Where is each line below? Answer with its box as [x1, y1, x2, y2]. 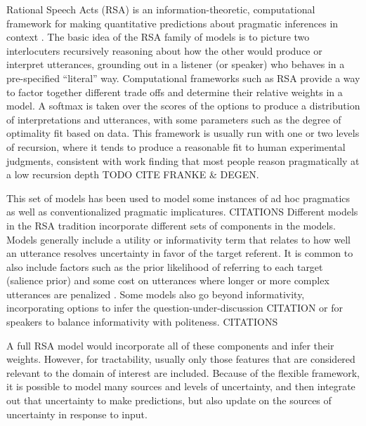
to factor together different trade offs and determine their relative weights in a [6, 84, 343, 99]
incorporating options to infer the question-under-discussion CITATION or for [6, 300, 344, 315]
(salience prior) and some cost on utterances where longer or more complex [6, 273, 329, 288]
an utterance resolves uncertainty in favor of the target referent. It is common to [6, 246, 353, 260]
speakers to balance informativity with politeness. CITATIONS [6, 314, 278, 329]
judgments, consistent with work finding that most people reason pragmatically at [6, 153, 360, 168]
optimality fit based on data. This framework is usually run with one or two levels [6, 126, 360, 140]
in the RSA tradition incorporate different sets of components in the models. [6, 218, 336, 232]
